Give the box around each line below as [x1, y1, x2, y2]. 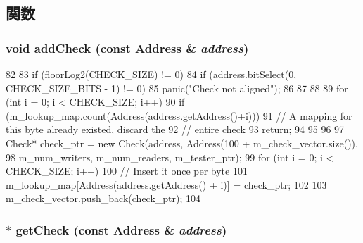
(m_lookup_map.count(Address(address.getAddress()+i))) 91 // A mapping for [6, 108, 352, 123]
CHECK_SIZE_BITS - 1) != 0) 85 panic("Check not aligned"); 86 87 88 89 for [6, 80, 348, 95]
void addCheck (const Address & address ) [6, 39, 249, 56]
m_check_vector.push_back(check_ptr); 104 [6, 191, 201, 206]
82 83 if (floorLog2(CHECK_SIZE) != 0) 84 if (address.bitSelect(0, [6, 67, 297, 81]
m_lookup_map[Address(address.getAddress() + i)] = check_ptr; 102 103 [6, 177, 327, 192]
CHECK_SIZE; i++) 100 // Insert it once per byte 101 [6, 163, 248, 178]
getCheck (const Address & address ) [15, 220, 227, 238]
